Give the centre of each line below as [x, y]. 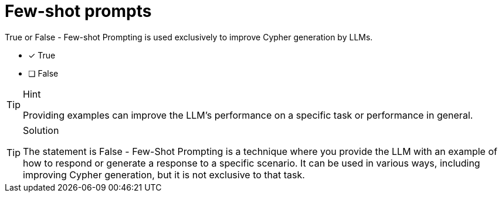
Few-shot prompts [78, 11]
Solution [41, 130]
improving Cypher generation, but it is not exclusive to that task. [164, 174]
